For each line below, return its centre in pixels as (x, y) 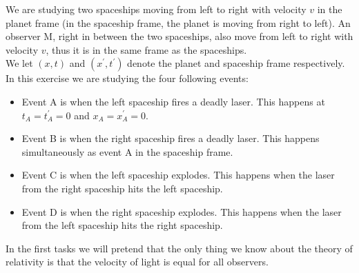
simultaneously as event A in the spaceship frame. (127, 151)
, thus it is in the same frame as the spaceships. (146, 49)
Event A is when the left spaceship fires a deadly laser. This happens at (173, 101)
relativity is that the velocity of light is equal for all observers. (137, 262)
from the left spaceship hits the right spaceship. (122, 225)
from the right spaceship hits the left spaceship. (122, 188)
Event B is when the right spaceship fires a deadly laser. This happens (171, 138)
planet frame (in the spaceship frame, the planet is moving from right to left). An (178, 22)
